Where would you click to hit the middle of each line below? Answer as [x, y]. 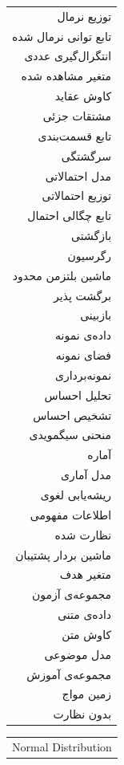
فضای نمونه [84, 355]
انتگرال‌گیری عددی [68, 56]
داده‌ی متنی [85, 614]
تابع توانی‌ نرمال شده [62, 36]
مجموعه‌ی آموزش [69, 674]
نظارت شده [83, 534]
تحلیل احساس [78, 395]
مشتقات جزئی [77, 115]
